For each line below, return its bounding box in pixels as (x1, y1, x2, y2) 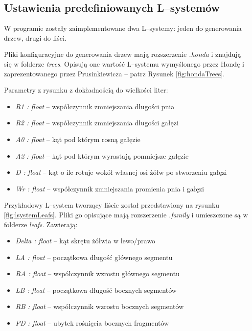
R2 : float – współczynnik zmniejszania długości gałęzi (15, 118, 179, 128)
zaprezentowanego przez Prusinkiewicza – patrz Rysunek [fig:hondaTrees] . (4, 68, 225, 78)
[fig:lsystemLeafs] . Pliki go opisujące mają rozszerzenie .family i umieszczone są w (4, 209, 248, 219)
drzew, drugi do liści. (4, 32, 67, 43)
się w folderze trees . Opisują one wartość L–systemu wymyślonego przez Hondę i (4, 58, 244, 69)
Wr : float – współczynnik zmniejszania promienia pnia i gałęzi (15, 183, 204, 193)
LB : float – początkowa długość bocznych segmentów (15, 284, 177, 295)
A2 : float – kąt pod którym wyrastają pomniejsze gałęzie (15, 150, 189, 161)
